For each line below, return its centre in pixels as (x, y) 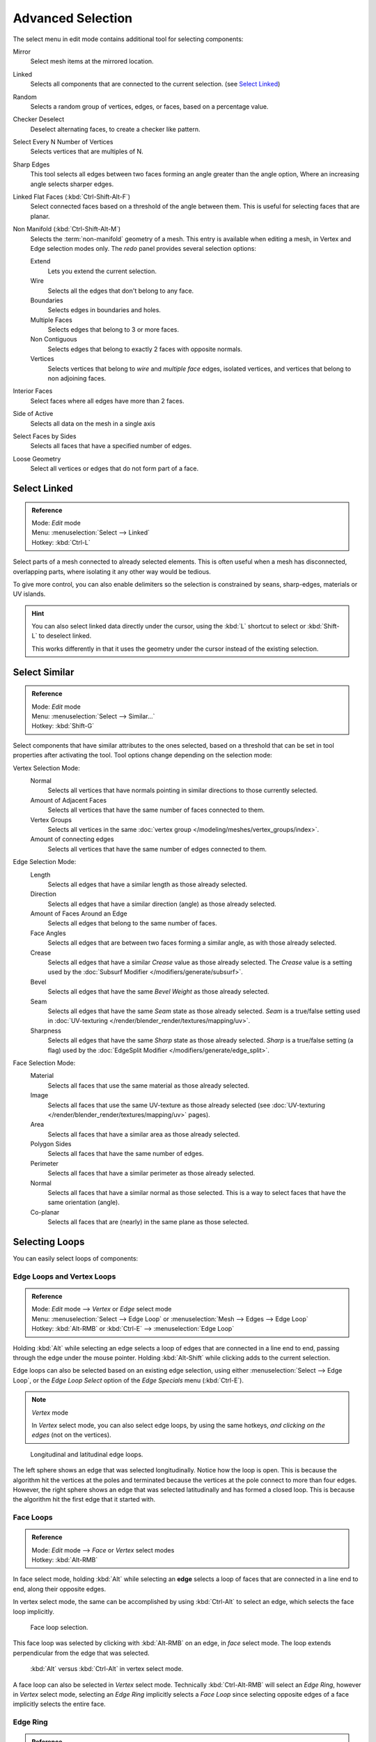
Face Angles (48, 933)
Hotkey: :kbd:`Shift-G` (63, 726)
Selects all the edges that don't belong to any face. (121, 291)
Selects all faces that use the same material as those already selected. (149, 1085)
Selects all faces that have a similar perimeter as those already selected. (151, 1173)
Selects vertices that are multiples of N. (87, 152)
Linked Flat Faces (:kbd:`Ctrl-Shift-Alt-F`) (72, 197)
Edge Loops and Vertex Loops (64, 1277)
